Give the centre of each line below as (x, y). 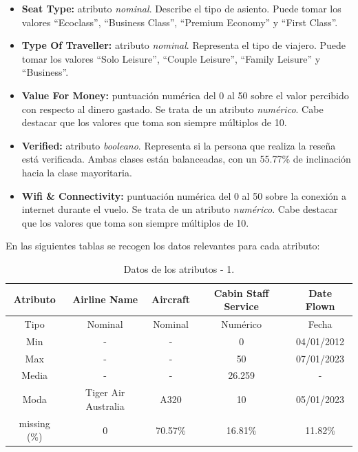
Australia (105, 405)
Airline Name (105, 299)
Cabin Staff (241, 292)
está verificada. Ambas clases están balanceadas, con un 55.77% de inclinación (186, 159)
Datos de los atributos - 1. (179, 268)
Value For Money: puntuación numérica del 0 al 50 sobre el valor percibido (185, 95)
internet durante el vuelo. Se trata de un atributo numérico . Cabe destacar (180, 209)
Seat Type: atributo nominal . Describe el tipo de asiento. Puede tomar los (181, 8)
